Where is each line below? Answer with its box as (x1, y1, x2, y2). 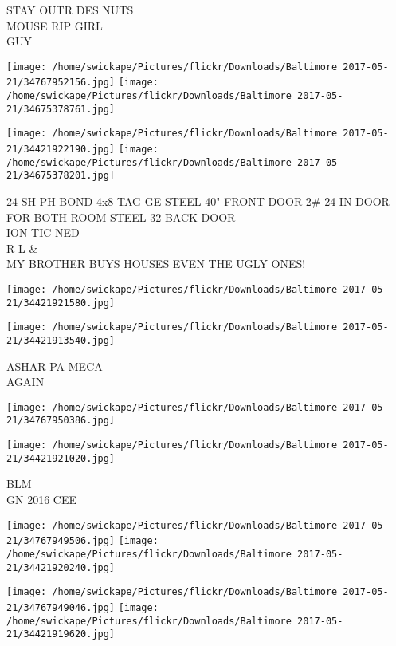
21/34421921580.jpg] (6, 297, 116, 309)
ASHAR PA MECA (6, 357, 103, 374)
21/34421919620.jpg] (6, 628, 116, 640)
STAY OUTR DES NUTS (6, 2, 134, 18)
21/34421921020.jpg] (6, 452, 116, 464)
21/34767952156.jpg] (6, 77, 116, 89)
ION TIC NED (6, 224, 80, 241)
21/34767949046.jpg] (6, 601, 116, 613)
